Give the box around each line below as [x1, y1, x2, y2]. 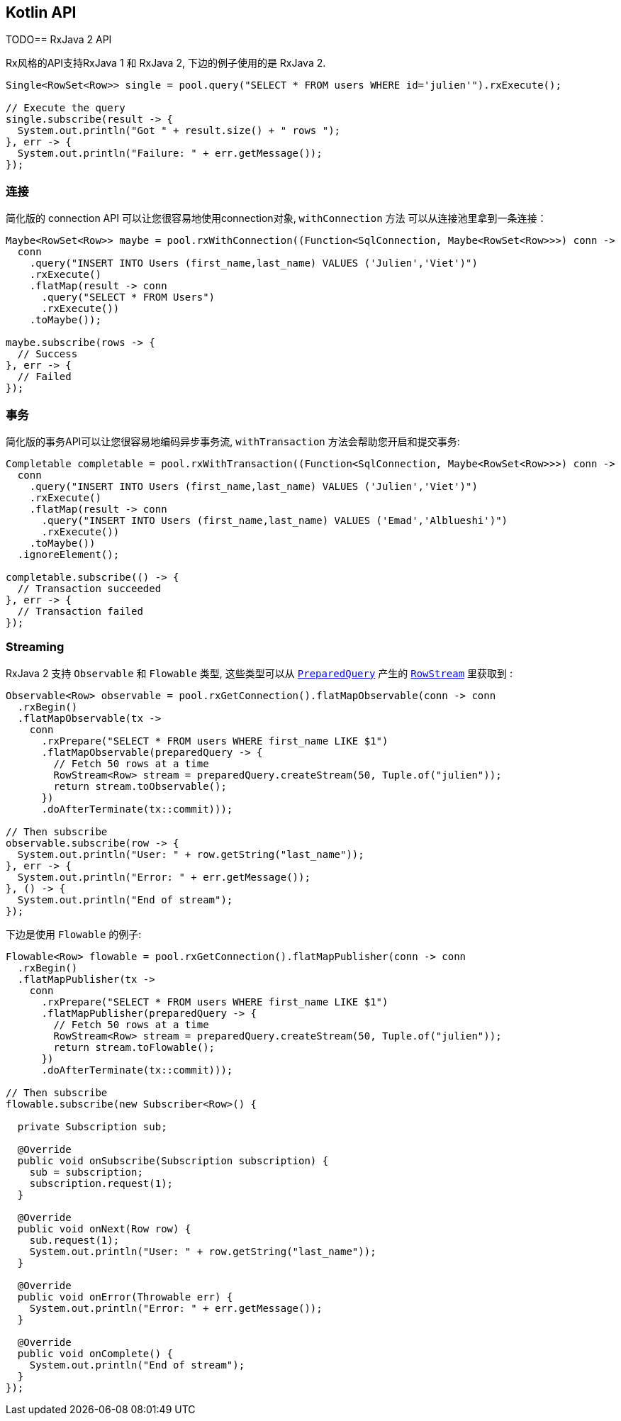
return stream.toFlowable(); [53, 1041, 216, 1053]
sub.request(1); [29, 1234, 120, 1246]
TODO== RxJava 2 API [6, 33, 112, 46]
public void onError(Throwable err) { [17, 1291, 233, 1303]
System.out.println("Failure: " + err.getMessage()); [17, 147, 323, 160]
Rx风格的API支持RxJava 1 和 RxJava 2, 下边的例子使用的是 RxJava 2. [6, 57, 326, 69]
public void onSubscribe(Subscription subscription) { [17, 1154, 329, 1166]
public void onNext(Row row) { [17, 1222, 191, 1235]
